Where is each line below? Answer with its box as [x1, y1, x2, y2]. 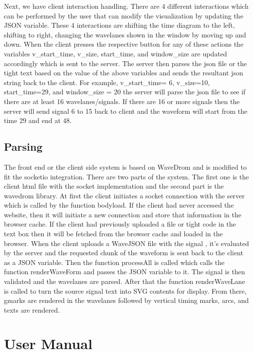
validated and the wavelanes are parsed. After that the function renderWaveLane [4, 276, 245, 286]
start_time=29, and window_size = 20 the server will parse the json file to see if [4, 87, 246, 97]
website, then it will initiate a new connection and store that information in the [4, 209, 241, 219]
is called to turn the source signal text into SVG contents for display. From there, [4, 285, 247, 296]
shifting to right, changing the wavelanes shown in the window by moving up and [4, 29, 246, 39]
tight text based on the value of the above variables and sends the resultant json [4, 68, 243, 78]
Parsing [4, 139, 43, 154]
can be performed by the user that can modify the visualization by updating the [4, 10, 243, 20]
